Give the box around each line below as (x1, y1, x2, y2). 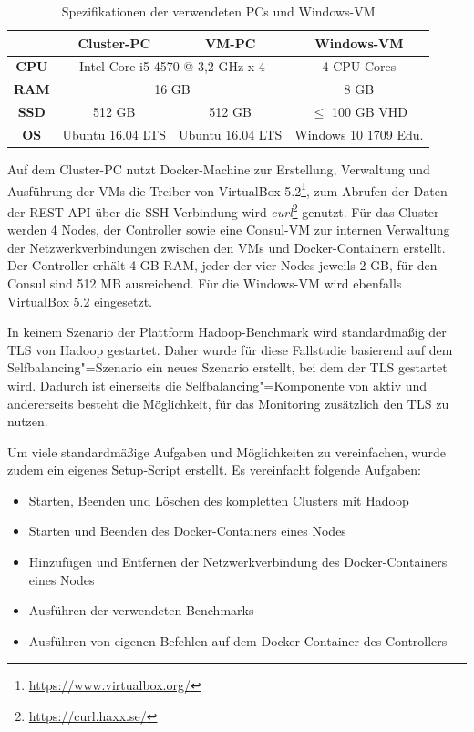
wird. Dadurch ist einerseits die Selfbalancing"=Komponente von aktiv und (7, 375, 428, 394)
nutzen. (7, 412, 48, 431)
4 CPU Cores (322, 57, 397, 76)
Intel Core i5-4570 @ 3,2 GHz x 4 (78, 57, 265, 76)
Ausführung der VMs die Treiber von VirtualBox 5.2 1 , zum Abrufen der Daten (7, 178, 448, 200)
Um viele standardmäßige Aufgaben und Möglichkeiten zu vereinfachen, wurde (7, 442, 446, 461)
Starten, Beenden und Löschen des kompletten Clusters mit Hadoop (28, 490, 409, 509)
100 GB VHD (332, 102, 407, 121)
